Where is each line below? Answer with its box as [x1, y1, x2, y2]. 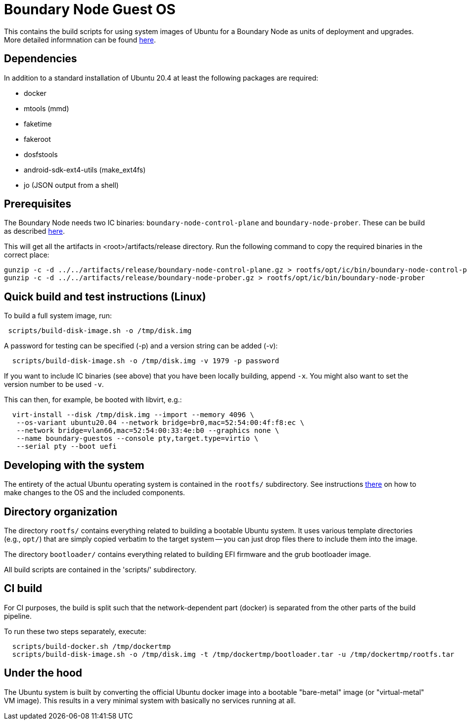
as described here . [4, 227, 65, 236]
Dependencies [4, 52, 77, 65]
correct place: [4, 251, 49, 259]
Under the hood [4, 667, 83, 680]
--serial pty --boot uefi [16, 442, 117, 451]
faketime [24, 119, 52, 128]
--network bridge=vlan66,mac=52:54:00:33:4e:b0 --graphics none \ [16, 426, 280, 435]
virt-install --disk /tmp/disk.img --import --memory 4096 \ [12, 411, 254, 419]
